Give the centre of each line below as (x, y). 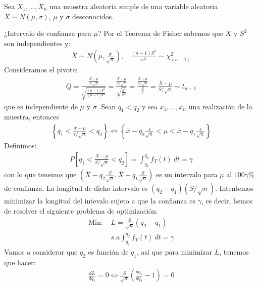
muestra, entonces (32, 117)
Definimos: (20, 146)
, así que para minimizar (174, 251)
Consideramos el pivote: (41, 70)
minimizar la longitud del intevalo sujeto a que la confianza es (100, 201)
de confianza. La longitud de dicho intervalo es (76, 188)
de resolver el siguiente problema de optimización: (81, 211)
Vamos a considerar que (41, 251)
